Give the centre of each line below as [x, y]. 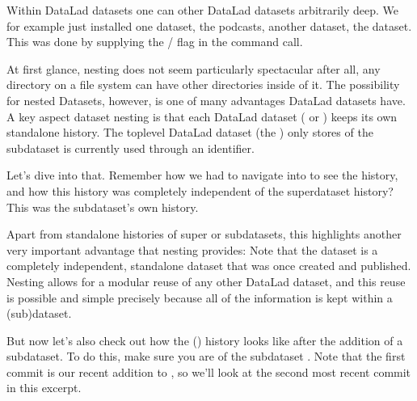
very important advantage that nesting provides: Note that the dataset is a [192, 249]
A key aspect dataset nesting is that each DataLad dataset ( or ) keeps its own [202, 116]
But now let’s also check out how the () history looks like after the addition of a [205, 340]
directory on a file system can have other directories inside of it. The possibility [203, 84]
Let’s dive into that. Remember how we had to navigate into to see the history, [202, 175]
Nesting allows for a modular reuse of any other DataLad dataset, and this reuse [206, 281]
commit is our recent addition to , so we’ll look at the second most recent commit [209, 371]
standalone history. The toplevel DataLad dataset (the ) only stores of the [190, 132]
